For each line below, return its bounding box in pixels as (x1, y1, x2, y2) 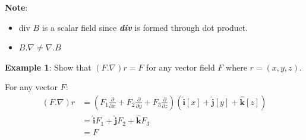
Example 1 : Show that (5, 61, 92, 73)
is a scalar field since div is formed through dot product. (42, 21, 248, 33)
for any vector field (146, 61, 215, 73)
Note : (5, 1, 28, 13)
